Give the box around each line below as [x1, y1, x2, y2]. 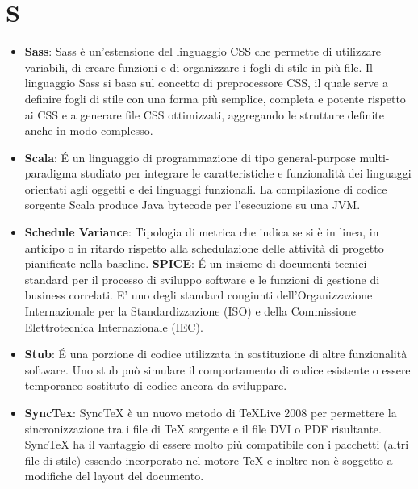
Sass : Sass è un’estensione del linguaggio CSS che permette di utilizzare [24, 43, 382, 60]
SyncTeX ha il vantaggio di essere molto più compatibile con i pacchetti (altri [24, 436, 409, 453]
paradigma [24, 165, 77, 182]
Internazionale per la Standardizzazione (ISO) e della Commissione [24, 303, 356, 320]
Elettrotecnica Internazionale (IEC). [24, 318, 203, 335]
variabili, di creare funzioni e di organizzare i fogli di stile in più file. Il [24, 58, 373, 75]
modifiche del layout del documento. [24, 467, 204, 484]
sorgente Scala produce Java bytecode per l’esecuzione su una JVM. [24, 196, 361, 213]
